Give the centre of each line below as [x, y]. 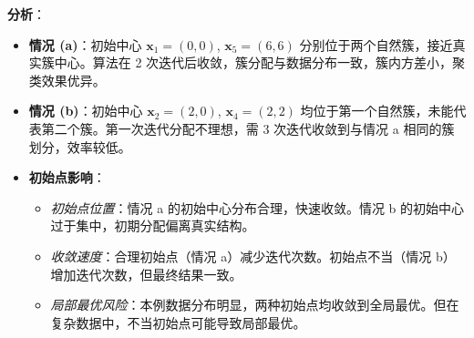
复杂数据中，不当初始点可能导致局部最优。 [178, 322]
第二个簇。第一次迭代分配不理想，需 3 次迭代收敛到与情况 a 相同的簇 [248, 128]
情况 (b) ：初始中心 [86, 111]
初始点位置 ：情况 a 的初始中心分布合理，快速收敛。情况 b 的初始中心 [258, 207]
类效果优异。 [67, 80]
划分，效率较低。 [80, 146]
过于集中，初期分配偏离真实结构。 [153, 225]
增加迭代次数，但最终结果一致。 [146, 274]
